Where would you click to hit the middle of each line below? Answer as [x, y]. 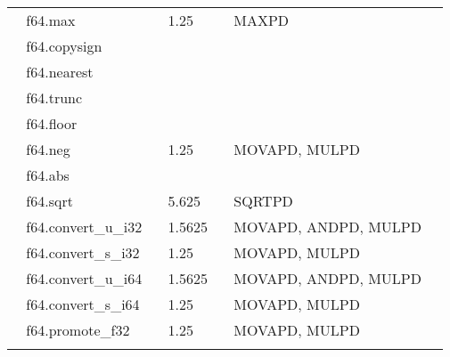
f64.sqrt [49, 201]
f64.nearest [60, 72]
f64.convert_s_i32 [83, 252]
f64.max [51, 20]
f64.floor [52, 123]
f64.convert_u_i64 [84, 278]
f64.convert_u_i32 [84, 227]
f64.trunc [54, 97]
